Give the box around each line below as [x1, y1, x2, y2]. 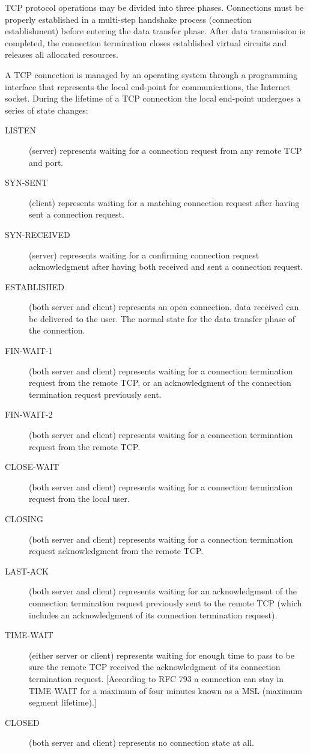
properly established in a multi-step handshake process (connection [5, 13, 252, 25]
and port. [29, 156, 64, 168]
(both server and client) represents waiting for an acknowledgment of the [29, 585, 297, 597]
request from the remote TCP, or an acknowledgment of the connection [29, 376, 291, 389]
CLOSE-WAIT [5, 460, 59, 473]
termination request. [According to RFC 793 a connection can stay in [29, 672, 284, 684]
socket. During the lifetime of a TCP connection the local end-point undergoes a [5, 92, 301, 105]
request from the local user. [29, 492, 130, 505]
